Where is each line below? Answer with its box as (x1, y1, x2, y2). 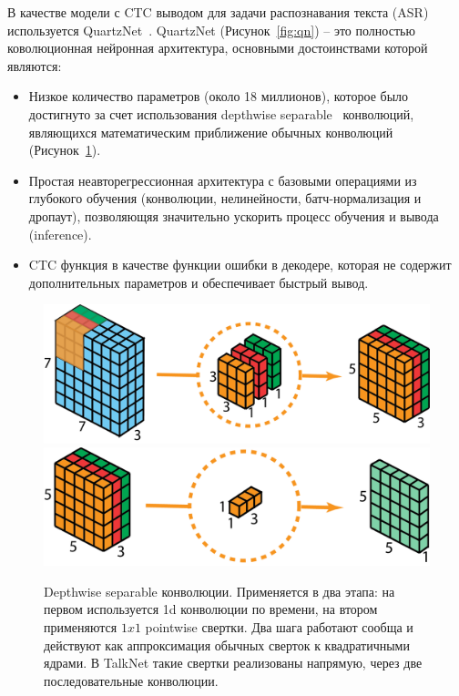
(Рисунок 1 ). (28, 140, 101, 159)
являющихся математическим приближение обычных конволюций (28, 122, 393, 141)
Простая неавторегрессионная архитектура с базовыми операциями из (28, 170, 417, 189)
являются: (7, 56, 62, 75)
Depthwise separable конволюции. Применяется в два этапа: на (44, 581, 395, 600)
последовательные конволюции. (44, 670, 219, 690)
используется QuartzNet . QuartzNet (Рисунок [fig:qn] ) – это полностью (7, 20, 415, 39)
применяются (44, 618, 117, 637)
